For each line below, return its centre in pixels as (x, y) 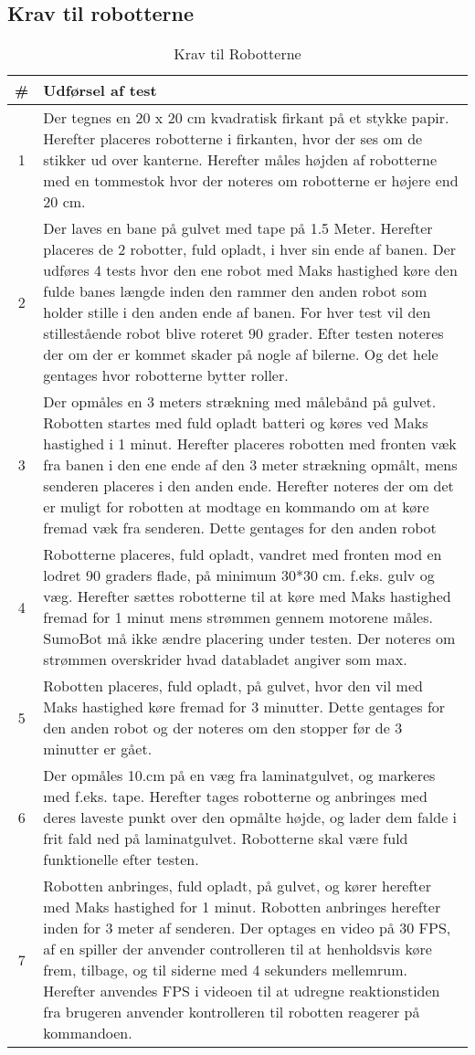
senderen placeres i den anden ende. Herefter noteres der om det (248, 486)
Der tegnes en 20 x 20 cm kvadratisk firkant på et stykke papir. (246, 118)
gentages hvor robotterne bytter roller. (166, 375)
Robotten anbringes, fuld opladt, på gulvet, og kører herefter (237, 886)
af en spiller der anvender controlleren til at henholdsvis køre (237, 949)
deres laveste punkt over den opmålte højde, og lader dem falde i (250, 818)
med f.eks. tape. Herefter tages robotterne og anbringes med (235, 797)
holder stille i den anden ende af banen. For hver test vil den (237, 312)
